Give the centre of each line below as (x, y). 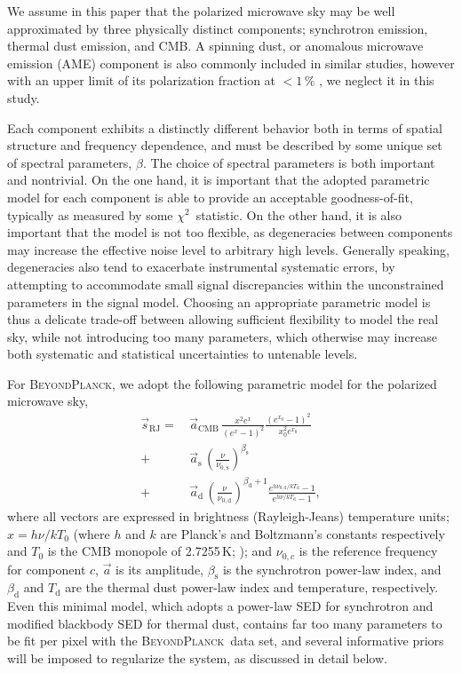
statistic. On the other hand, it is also (299, 214)
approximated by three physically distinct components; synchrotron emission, (218, 28)
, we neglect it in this (377, 80)
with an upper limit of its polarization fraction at (142, 80)
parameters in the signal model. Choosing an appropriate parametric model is (219, 301)
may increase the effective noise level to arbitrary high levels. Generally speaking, (228, 249)
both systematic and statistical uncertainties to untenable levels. (183, 354)
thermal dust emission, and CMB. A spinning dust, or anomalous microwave (215, 46)
